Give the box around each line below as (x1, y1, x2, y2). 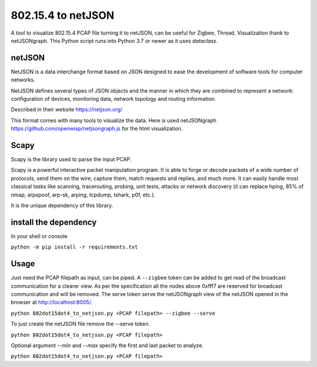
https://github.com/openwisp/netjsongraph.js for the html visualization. (11, 125, 183, 132)
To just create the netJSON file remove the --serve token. (11, 320, 150, 328)
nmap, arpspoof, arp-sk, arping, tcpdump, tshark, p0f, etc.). (11, 191, 156, 198)
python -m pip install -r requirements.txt (11, 244, 138, 250)
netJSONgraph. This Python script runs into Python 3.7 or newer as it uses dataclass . (11, 37, 218, 44)
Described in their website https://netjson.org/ (11, 106, 123, 113)
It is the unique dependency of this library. (11, 202, 113, 209)
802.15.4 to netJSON (11, 9, 114, 22)
